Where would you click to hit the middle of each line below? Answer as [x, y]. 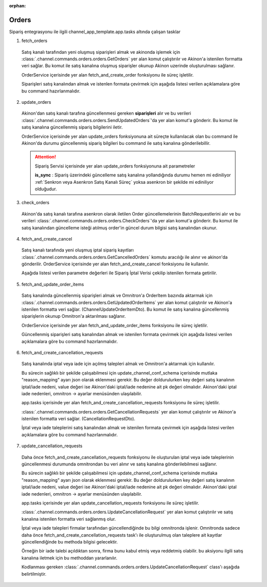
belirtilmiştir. [34, 574]
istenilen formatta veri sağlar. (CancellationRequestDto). [78, 419]
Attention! [45, 157]
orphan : [18, 6]
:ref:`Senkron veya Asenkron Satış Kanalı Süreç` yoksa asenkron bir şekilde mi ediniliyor [124, 182]
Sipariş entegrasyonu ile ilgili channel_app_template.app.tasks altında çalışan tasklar [95, 32]
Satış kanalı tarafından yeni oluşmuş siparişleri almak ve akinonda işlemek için [101, 52]
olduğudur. [46, 189]
